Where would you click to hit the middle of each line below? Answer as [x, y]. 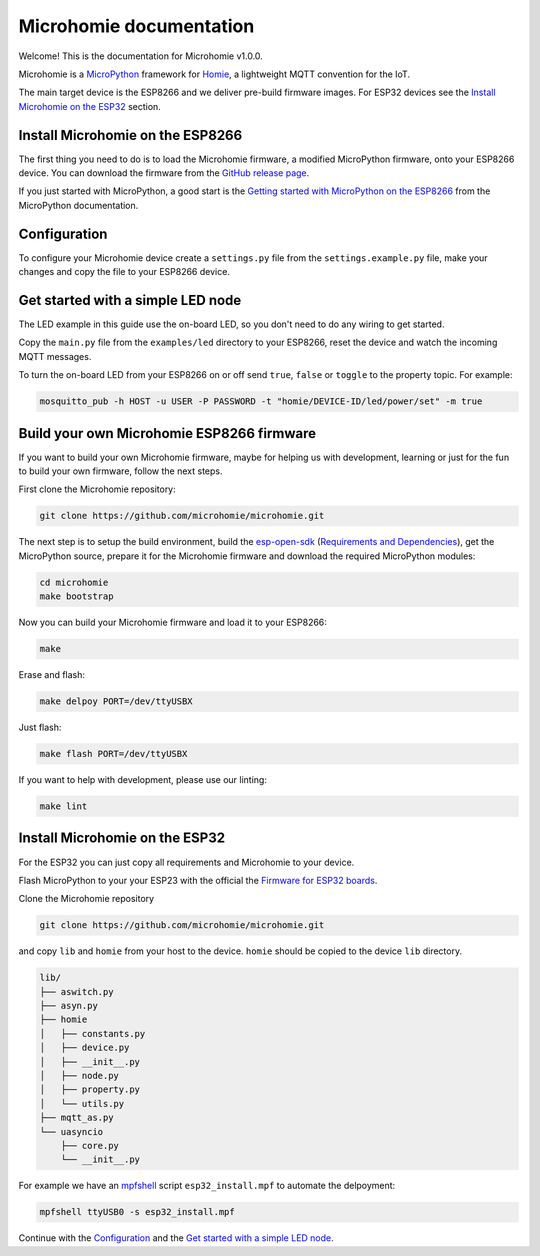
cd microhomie [74, 582]
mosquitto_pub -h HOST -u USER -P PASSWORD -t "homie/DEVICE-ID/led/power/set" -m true [261, 401]
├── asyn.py [69, 1006]
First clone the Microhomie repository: [97, 489]
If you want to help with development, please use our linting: [142, 780]
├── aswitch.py [76, 991]
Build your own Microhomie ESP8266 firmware [167, 433]
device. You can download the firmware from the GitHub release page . [164, 173]
